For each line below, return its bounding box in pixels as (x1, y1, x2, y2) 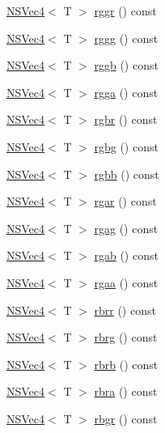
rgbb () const (94, 165, 159, 182)
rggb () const (94, 57, 159, 74)
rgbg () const (94, 138, 159, 155)
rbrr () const (94, 301, 156, 318)
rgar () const (94, 193, 157, 210)
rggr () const (94, 2, 157, 19)
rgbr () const (94, 111, 158, 128)
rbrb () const (94, 355, 159, 372)
